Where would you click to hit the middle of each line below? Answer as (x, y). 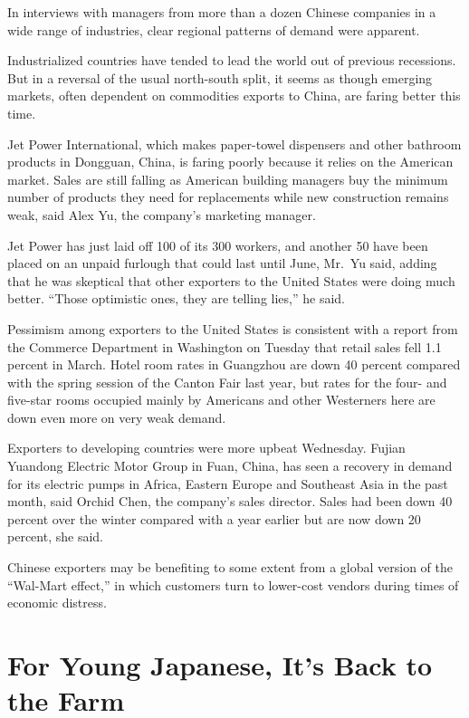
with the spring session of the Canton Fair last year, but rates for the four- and (227, 382)
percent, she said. (55, 536)
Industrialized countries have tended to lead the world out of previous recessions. (232, 60)
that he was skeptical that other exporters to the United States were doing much (231, 280)
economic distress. (57, 603)
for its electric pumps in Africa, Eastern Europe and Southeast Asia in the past (228, 483)
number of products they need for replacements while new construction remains (228, 197)
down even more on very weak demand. (117, 417)
